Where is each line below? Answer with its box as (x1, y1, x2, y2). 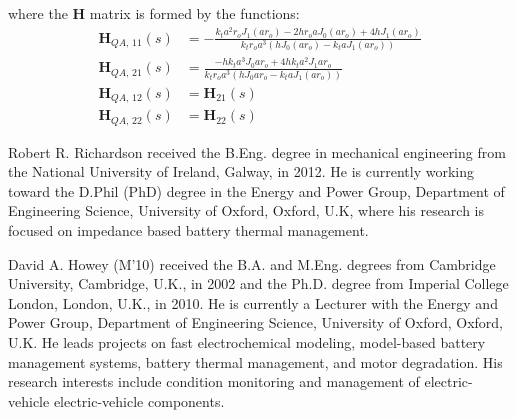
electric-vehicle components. (53, 390, 225, 411)
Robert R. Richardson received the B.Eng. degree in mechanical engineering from (8, 141, 506, 162)
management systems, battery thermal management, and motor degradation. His (8, 351, 503, 372)
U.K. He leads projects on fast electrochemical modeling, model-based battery (8, 332, 486, 353)
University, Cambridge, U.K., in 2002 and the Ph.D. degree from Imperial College (8, 273, 509, 294)
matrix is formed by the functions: (89, 3, 300, 23)
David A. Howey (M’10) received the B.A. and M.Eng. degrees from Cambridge (8, 253, 496, 274)
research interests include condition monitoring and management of (8, 371, 420, 392)
